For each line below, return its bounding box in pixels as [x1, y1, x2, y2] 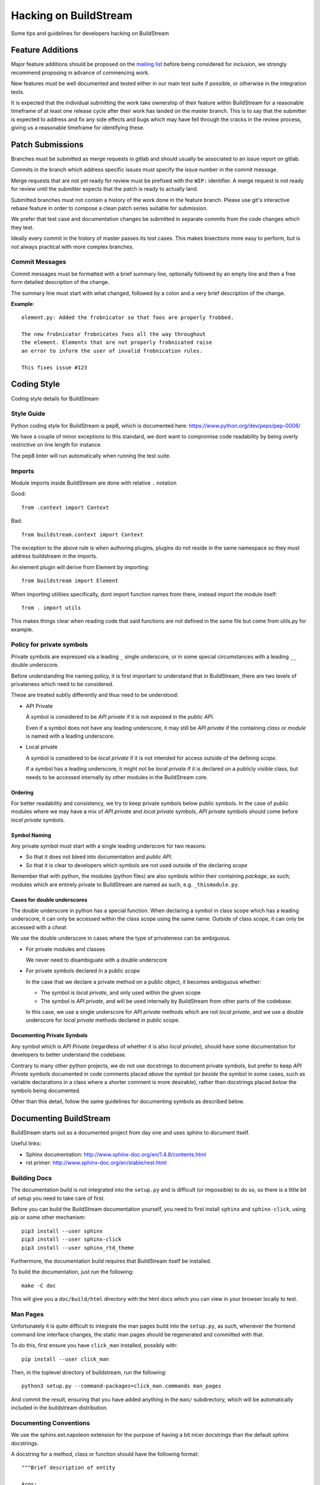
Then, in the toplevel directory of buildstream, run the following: [11, 1369, 167, 1376]
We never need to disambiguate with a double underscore [25, 956, 168, 963]
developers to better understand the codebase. [11, 1051, 127, 1059]
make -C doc [21, 1282, 56, 1289]
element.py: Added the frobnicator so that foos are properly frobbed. [21, 314, 234, 321]
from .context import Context [21, 504, 110, 511]
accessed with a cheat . [11, 924, 68, 931]
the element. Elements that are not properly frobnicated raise [21, 339, 213, 346]
